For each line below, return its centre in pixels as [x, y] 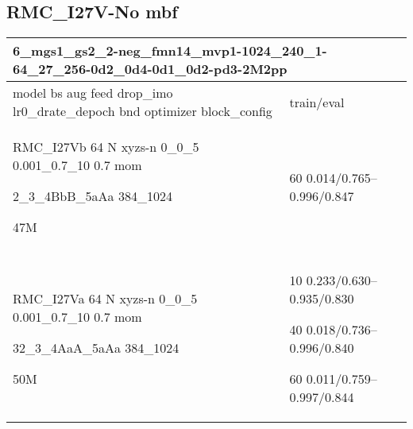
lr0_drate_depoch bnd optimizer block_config [143, 111]
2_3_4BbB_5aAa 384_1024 [93, 196]
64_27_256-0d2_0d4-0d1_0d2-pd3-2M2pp [150, 69]
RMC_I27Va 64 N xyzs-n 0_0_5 [105, 299]
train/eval [317, 102]
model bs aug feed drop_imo [93, 93]
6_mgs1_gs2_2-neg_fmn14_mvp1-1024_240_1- [170, 51]
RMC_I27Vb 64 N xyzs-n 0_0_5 [106, 147]
